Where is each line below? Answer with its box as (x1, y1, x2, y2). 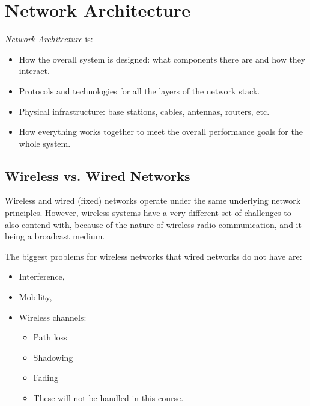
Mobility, (19, 291, 52, 303)
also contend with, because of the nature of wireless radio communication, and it (5, 218, 302, 230)
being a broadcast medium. (5, 230, 105, 242)
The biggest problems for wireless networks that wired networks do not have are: (5, 250, 302, 262)
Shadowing (33, 351, 73, 363)
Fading (33, 371, 59, 384)
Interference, (19, 270, 65, 283)
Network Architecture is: (5, 32, 93, 45)
